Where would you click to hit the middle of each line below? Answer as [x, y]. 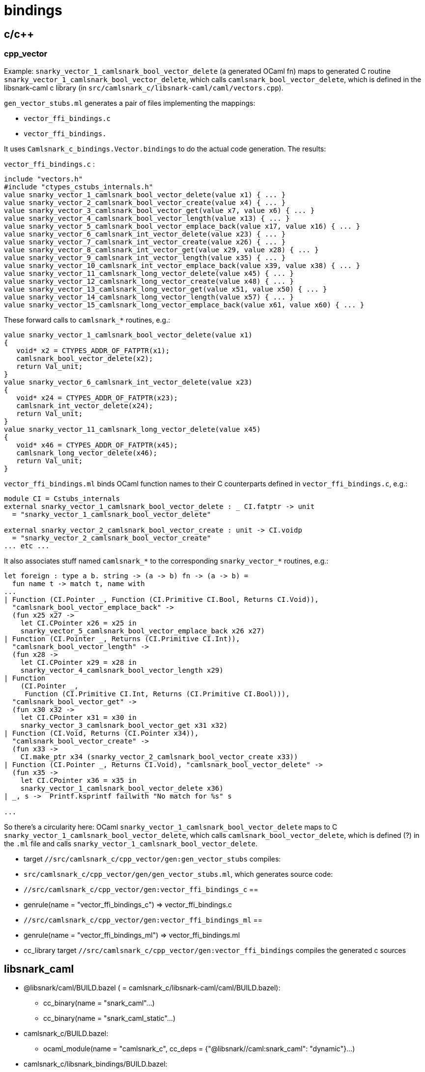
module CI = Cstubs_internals [62, 498]
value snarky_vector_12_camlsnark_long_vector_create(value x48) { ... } [149, 281]
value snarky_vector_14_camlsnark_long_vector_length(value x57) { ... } [149, 297]
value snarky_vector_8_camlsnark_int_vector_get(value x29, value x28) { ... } [161, 250]
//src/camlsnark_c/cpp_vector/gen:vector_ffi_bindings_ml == [143, 920]
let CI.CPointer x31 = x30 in [78, 717]
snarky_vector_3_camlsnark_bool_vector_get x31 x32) [124, 725]
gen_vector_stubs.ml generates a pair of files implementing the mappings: [130, 103]
